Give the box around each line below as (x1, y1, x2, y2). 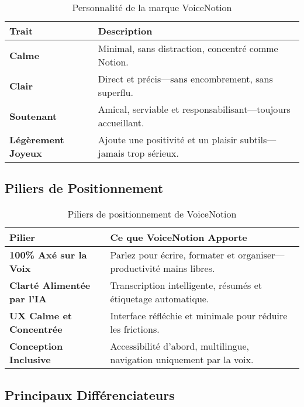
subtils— (240, 133, 277, 146)
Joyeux (9, 146, 42, 160)
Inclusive (9, 353, 51, 367)
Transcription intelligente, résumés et (110, 278, 262, 292)
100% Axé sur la (9, 248, 87, 262)
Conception (9, 339, 63, 353)
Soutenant (9, 109, 57, 123)
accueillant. (98, 116, 144, 129)
